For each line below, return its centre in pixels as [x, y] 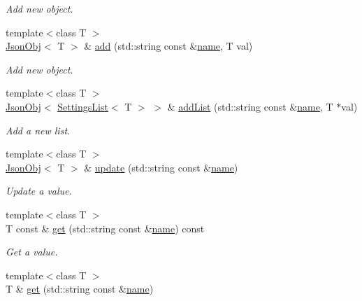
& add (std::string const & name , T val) [168, 46]
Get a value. [32, 252]
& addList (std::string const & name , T [250, 106]
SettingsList [83, 106]
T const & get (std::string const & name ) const [105, 228]
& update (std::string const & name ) [161, 167]
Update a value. [39, 191]
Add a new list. [38, 130]
